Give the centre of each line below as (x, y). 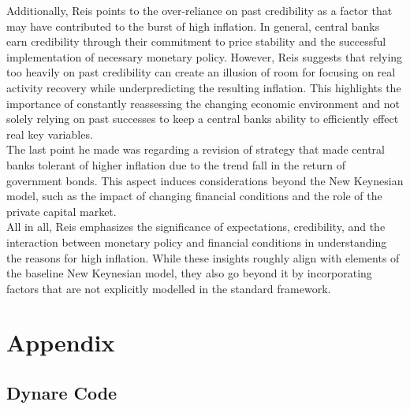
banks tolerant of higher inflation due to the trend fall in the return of (176, 164)
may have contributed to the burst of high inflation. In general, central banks (193, 26)
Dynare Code (62, 393)
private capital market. (61, 211)
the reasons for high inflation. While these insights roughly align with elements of (203, 257)
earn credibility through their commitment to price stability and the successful (196, 41)
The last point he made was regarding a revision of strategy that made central (196, 149)
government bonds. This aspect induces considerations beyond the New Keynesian (205, 180)
